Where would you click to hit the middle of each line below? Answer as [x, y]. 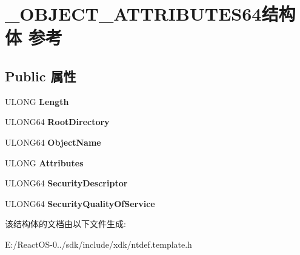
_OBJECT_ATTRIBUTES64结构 [150, 14]
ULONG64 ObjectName [53, 142]
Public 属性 [41, 76]
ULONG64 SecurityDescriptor [66, 183]
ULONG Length [37, 101]
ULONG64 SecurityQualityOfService [80, 203]
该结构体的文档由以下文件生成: [65, 224]
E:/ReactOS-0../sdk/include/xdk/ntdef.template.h [98, 244]
